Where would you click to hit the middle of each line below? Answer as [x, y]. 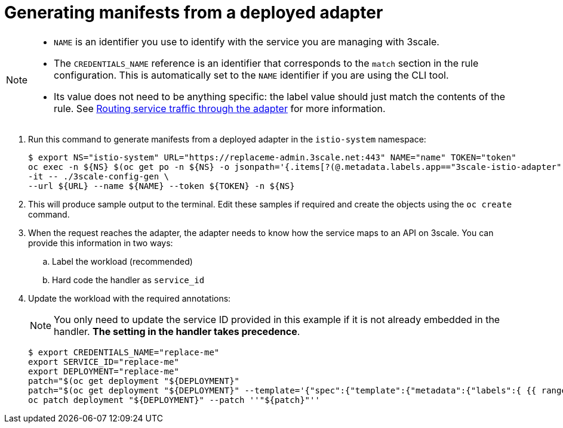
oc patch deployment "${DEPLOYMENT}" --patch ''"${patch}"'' [174, 400]
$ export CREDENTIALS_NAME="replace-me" [124, 352]
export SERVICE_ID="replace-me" [104, 362]
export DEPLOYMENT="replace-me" [104, 371]
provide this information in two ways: [101, 243]
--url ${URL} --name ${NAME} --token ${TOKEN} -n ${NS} [161, 186]
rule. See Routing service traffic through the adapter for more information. [220, 108]
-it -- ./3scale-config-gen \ [99, 176]
